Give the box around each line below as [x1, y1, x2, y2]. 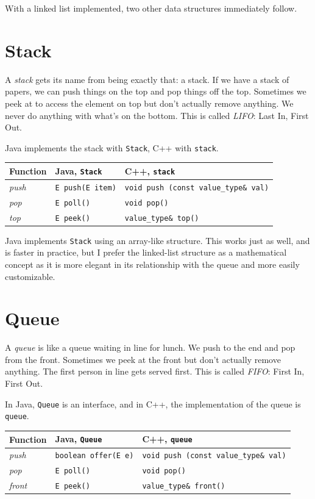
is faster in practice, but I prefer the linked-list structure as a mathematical [5, 246, 287, 259]
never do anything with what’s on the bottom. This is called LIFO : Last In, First [5, 109, 309, 121]
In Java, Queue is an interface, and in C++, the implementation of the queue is [5, 397, 301, 410]
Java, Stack [55, 164, 102, 177]
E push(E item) [55, 183, 116, 192]
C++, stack [124, 164, 175, 177]
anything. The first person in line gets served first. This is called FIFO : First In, [5, 365, 305, 378]
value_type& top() [124, 214, 199, 223]
